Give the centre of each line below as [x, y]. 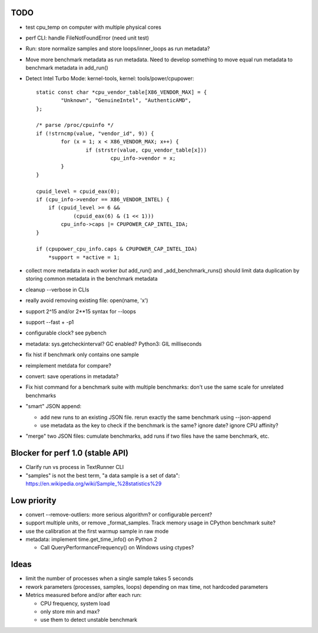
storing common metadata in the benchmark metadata [92, 279]
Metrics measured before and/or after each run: [84, 595]
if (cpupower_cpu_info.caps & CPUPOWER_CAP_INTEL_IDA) [117, 249]
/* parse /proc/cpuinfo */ [75, 125]
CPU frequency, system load [75, 603]
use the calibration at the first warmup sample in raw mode [97, 531]
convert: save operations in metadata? [72, 376]
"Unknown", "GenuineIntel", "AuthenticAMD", [126, 101]
